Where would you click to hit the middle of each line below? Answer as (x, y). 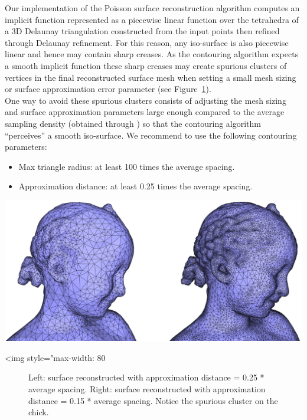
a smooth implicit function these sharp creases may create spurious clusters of (146, 65)
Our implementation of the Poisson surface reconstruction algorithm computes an (152, 8)
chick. (39, 412)
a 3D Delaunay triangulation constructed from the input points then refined (142, 31)
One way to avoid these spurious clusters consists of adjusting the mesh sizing (146, 100)
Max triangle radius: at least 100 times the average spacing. (127, 166)
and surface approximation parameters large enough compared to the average (145, 112)
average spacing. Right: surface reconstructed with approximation (147, 388)
